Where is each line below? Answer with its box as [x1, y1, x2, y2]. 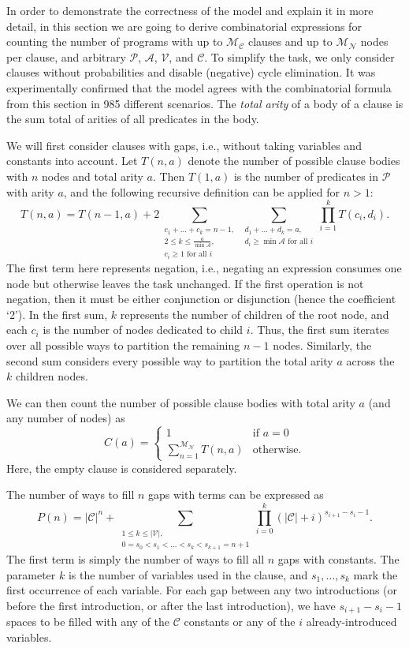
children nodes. [15, 368, 88, 384]
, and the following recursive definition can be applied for [63, 183, 340, 200]
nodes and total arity [41, 167, 143, 184]
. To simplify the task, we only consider [204, 48, 395, 65]
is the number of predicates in [233, 167, 378, 184]
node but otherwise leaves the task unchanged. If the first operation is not [6, 275, 364, 291]
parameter [6, 566, 56, 582]
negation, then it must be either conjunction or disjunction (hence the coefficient [6, 290, 396, 307]
